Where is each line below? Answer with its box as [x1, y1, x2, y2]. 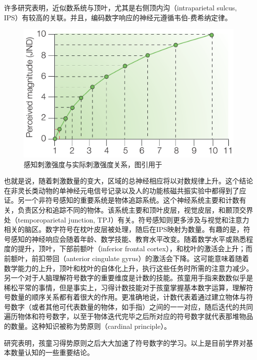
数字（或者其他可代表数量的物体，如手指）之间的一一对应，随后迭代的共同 [10, 301, 253, 312]
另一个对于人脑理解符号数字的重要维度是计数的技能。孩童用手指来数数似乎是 [4, 272, 253, 283]
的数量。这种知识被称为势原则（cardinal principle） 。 [4, 321, 171, 331]
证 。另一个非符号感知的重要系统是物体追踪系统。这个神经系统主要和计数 [4, 195, 239, 205]
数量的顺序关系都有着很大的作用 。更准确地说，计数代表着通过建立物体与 [10, 292, 246, 302]
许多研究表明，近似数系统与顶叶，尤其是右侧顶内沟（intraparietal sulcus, [4, 2, 237, 12]
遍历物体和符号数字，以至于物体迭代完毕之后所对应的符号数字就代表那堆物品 [4, 311, 253, 321]
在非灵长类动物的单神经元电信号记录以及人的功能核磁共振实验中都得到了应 [4, 185, 246, 195]
